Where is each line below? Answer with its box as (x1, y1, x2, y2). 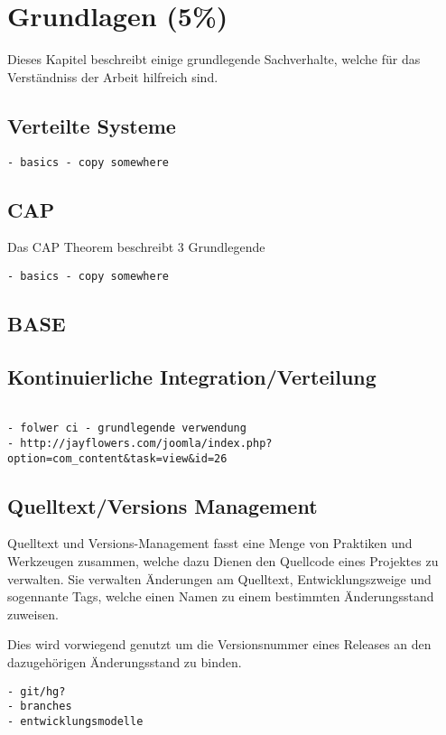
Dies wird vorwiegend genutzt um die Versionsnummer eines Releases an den (7, 635, 432, 654)
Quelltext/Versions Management (7, 491, 318, 519)
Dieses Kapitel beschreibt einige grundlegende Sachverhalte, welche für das (7, 50, 421, 69)
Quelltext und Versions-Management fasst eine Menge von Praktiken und (7, 534, 413, 553)
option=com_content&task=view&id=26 (7, 451, 228, 465)
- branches (7, 700, 72, 713)
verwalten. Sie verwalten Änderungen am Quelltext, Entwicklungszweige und (7, 569, 432, 588)
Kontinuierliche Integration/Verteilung (7, 362, 376, 390)
